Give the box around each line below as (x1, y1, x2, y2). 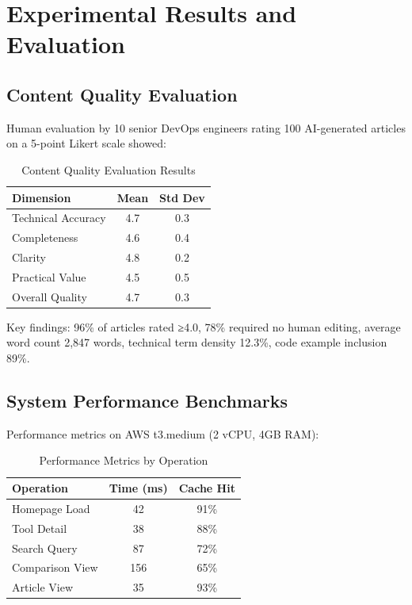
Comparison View (12, 559, 98, 576)
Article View (12, 579, 74, 595)
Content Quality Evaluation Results (21, 161, 196, 178)
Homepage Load (12, 500, 90, 516)
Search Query (12, 539, 78, 556)
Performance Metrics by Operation (39, 452, 208, 469)
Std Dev (159, 189, 205, 205)
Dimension (12, 189, 71, 205)
